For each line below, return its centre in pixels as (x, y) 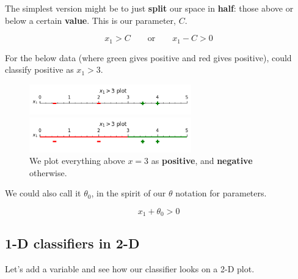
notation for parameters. (221, 193)
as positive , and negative (202, 161)
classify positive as (39, 69)
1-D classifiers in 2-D (72, 243)
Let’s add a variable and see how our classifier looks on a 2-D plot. (130, 268)
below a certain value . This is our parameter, (90, 20)
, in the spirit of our (129, 193)
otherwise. (48, 172)
